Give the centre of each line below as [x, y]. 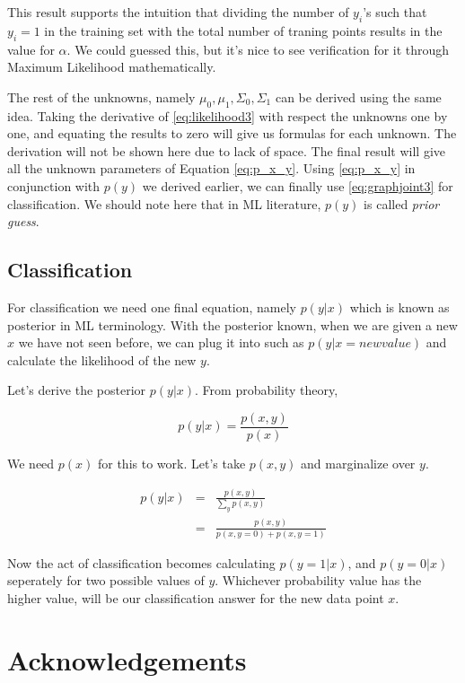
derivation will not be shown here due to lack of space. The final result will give [226, 150]
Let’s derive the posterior [77, 390]
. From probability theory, [267, 390]
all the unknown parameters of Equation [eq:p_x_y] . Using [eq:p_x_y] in [211, 168]
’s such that [395, 12]
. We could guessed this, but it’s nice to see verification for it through [258, 49]
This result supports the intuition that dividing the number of [178, 12]
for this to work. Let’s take [171, 463]
